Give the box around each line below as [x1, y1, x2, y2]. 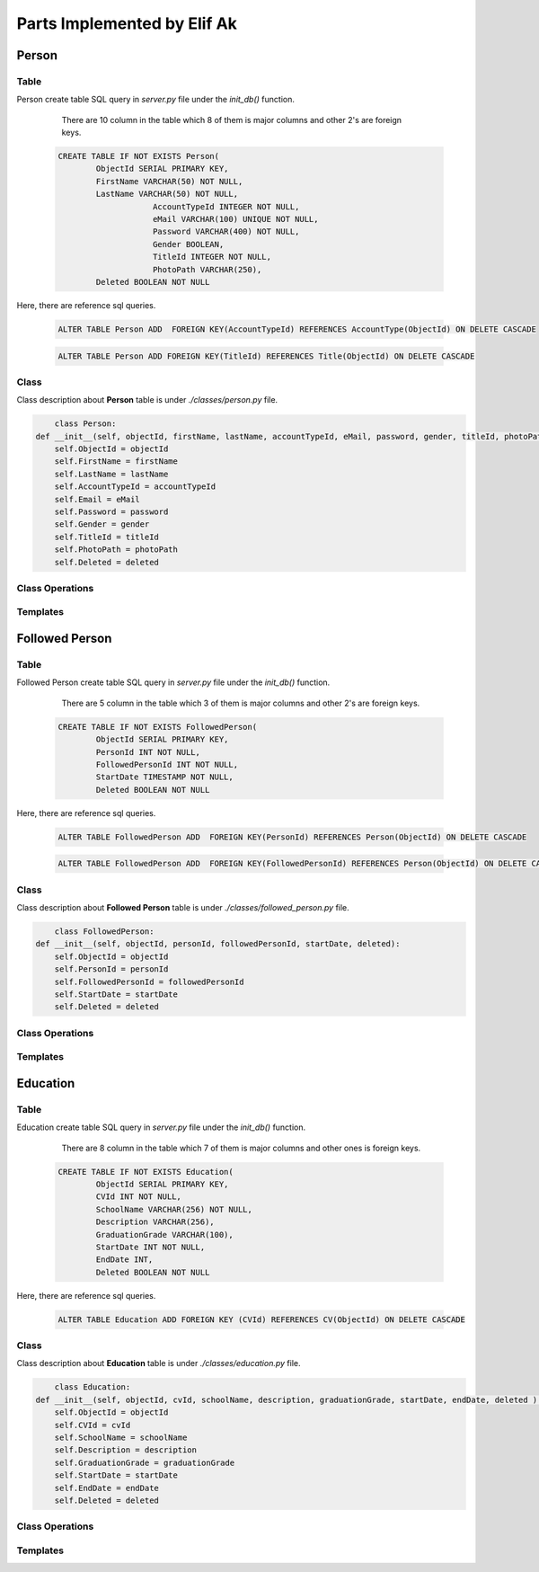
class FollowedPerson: [54, 927, 155, 937]
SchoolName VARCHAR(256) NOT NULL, [95, 1204, 253, 1214]
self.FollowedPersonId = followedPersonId [54, 976, 244, 987]
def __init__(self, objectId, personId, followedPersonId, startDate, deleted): [35, 939, 401, 949]
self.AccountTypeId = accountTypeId [54, 482, 216, 492]
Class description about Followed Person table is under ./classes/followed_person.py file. [16, 902, 349, 913]
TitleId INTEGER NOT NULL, [153, 252, 271, 262]
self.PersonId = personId [54, 964, 169, 974]
